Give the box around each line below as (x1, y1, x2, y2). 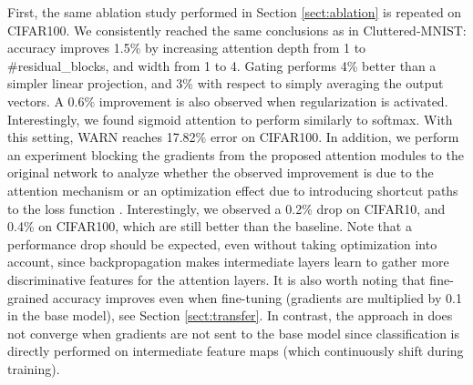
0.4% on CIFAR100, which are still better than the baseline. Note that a (7, 217, 412, 236)
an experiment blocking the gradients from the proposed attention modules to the (7, 145, 464, 164)
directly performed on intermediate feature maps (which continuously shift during (7, 341, 464, 360)
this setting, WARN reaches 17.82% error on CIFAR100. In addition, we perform (7, 127, 459, 147)
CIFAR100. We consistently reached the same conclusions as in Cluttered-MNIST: (7, 20, 467, 39)
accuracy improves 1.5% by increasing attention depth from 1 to (7, 38, 366, 57)
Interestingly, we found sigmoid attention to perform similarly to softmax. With (7, 109, 453, 128)
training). (7, 359, 60, 378)
